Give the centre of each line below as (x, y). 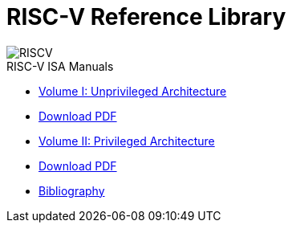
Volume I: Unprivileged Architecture (133, 91)
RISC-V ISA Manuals (60, 66)
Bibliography (72, 190)
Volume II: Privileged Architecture (127, 141)
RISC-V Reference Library (146, 17)
